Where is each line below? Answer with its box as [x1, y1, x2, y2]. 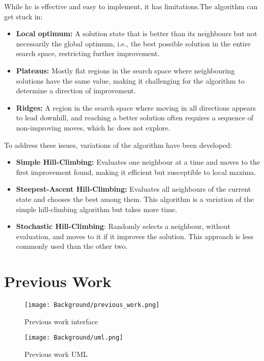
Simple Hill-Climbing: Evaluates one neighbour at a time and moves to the [16, 157, 260, 167]
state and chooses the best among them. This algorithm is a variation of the [16, 193, 254, 204]
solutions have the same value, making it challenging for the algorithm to [16, 75, 245, 86]
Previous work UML [24, 348, 88, 359]
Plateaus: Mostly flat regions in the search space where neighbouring [16, 65, 235, 75]
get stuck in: [4, 11, 43, 21]
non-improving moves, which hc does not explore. [16, 122, 170, 133]
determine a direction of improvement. [16, 85, 136, 96]
